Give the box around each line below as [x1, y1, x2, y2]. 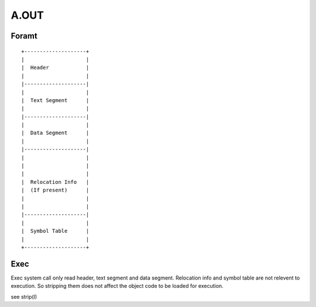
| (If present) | [21, 187, 90, 194]
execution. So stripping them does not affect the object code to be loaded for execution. [11, 282, 224, 289]
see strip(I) [11, 293, 37, 300]
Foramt [11, 31, 37, 41]
